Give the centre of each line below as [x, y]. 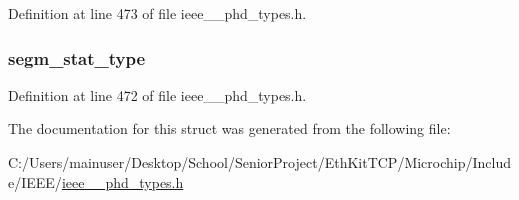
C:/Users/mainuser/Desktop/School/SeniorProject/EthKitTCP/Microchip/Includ [260, 162]
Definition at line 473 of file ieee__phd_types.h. [157, 13]
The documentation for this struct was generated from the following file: [229, 128]
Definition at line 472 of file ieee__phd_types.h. [157, 94]
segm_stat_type [77, 57]
